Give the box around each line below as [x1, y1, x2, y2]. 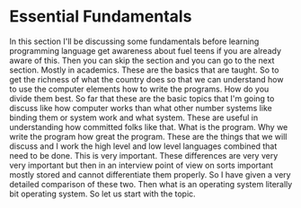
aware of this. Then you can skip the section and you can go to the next [9, 55, 275, 65]
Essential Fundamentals [9, 6, 192, 27]
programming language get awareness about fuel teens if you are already [9, 45, 281, 56]
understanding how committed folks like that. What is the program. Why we [9, 121, 288, 132]
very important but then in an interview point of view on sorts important [9, 160, 274, 170]
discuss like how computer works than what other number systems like [9, 102, 272, 113]
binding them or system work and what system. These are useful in [9, 112, 259, 123]
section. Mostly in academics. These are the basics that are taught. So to [9, 65, 279, 75]
